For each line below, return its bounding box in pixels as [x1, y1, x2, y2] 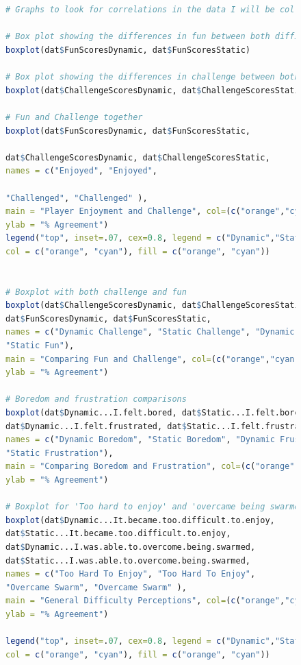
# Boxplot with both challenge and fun [5, 287, 187, 297]
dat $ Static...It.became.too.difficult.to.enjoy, [5, 529, 231, 539]
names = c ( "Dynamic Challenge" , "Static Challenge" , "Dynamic [5, 327, 295, 337]
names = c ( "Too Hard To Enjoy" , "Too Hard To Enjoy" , [5, 569, 256, 579]
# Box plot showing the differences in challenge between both [5, 72, 300, 82]
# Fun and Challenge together [5, 112, 143, 122]
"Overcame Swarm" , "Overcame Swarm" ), [5, 582, 187, 592]
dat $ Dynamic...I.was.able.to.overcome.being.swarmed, [5, 542, 256, 552]
